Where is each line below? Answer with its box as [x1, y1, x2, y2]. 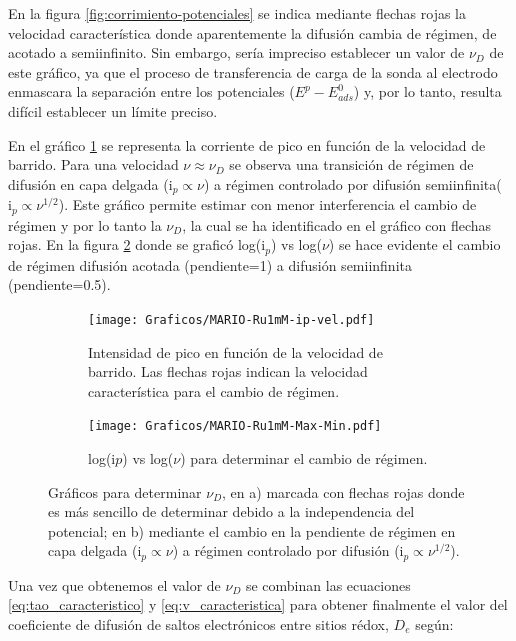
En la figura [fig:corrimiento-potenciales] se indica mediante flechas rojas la [8, 3, 467, 23]
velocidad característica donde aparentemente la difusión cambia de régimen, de [8, 22, 497, 43]
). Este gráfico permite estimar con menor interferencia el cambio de [58, 194, 477, 215]
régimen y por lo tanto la [8, 214, 162, 235]
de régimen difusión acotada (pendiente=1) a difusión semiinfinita [8, 254, 412, 275]
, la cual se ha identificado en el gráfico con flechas [182, 214, 492, 235]
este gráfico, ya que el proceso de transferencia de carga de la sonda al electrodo [8, 61, 498, 82]
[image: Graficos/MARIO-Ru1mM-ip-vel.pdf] [88, 312, 375, 327]
